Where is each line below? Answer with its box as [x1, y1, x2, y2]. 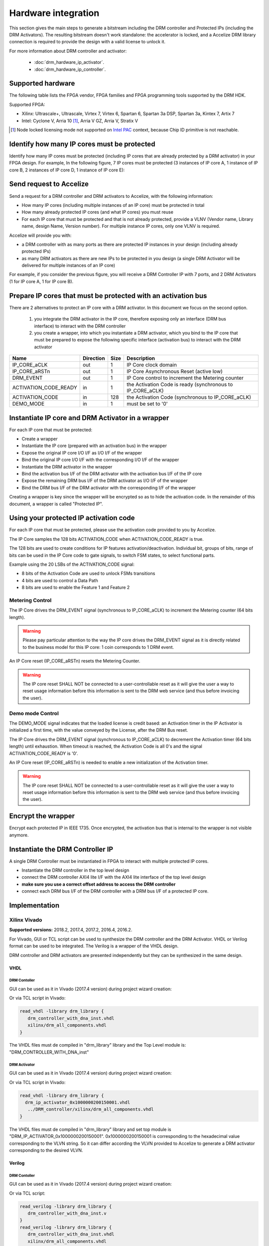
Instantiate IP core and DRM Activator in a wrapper [9, 414, 169, 422]
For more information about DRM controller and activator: [9, 48, 127, 54]
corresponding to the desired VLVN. [9, 1147, 83, 1153]
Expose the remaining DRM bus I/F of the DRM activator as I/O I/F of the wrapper [21, 477, 188, 483]
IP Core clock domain [127, 361, 177, 368]
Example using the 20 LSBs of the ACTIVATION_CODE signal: [9, 561, 134, 567]
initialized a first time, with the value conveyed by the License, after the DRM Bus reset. [9, 727, 188, 733]
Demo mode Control [9, 710, 59, 717]
